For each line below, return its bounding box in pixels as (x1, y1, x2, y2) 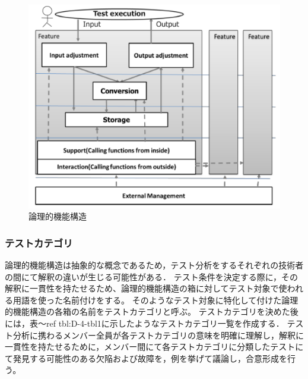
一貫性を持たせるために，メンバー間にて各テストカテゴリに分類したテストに (5, 340, 304, 353)
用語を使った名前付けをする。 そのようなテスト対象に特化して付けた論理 (12, 293, 299, 306)
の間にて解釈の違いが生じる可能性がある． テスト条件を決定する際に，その (5, 270, 298, 283)
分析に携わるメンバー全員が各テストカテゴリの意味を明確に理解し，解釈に (12, 328, 304, 341)
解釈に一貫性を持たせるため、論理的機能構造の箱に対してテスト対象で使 (5, 282, 287, 295)
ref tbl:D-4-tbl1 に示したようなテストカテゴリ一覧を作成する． (46, 317, 284, 329)
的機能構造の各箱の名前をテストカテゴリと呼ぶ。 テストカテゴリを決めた (5, 305, 290, 318)
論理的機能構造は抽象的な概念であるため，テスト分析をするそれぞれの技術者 (5, 258, 304, 271)
